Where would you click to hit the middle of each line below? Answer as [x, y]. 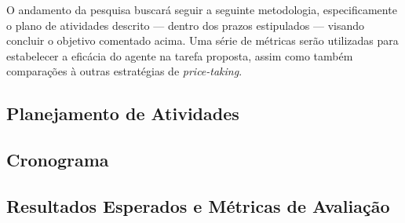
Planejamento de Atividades [123, 113]
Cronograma [58, 160]
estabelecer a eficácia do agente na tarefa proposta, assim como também [180, 55]
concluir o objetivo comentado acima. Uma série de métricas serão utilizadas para [202, 40]
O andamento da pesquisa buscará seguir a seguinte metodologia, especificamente [202, 9]
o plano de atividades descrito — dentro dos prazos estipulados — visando [186, 25]
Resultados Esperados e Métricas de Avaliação [198, 205]
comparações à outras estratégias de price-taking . [124, 71]
